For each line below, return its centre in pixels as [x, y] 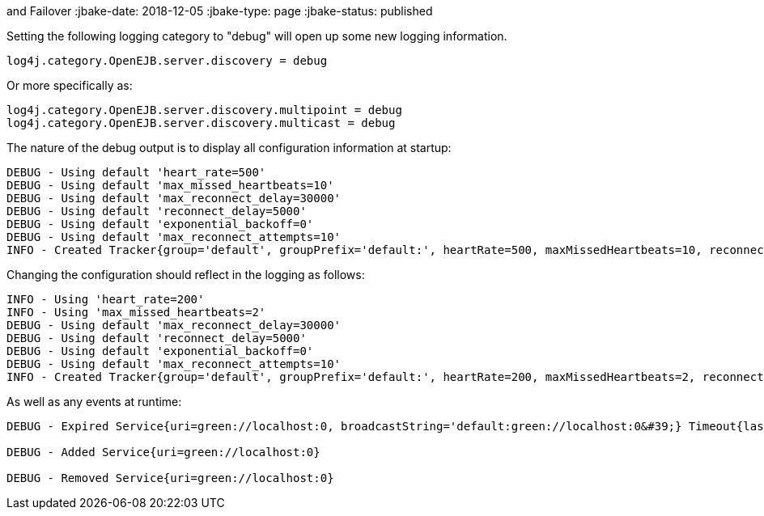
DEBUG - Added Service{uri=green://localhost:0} [163, 452]
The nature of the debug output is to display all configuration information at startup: [229, 148]
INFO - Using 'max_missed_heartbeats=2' [136, 312]
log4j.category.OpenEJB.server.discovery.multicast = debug [201, 123]
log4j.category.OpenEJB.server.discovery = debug [167, 61]
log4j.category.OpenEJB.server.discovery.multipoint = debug [204, 110]
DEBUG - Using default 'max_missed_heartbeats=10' [170, 185]
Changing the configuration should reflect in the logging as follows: [186, 275]
